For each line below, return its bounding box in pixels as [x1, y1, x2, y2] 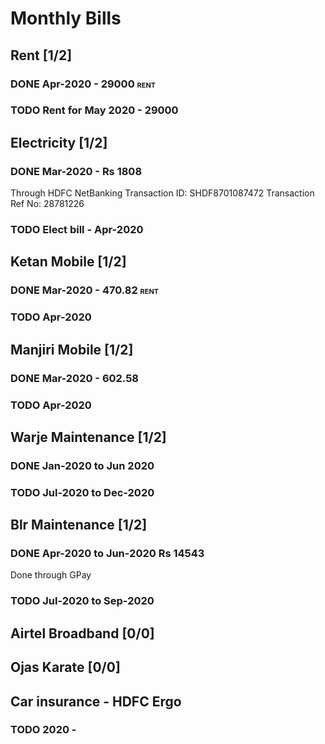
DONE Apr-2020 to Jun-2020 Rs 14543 [10, 547, 205, 561]
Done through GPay [10, 569, 92, 581]
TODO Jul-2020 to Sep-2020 [10, 594, 155, 608]
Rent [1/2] [10, 47, 73, 64]
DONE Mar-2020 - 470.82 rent [10, 283, 160, 297]
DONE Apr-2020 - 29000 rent [10, 77, 157, 91]
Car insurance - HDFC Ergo [10, 693, 182, 710]
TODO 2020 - [10, 723, 77, 737]
